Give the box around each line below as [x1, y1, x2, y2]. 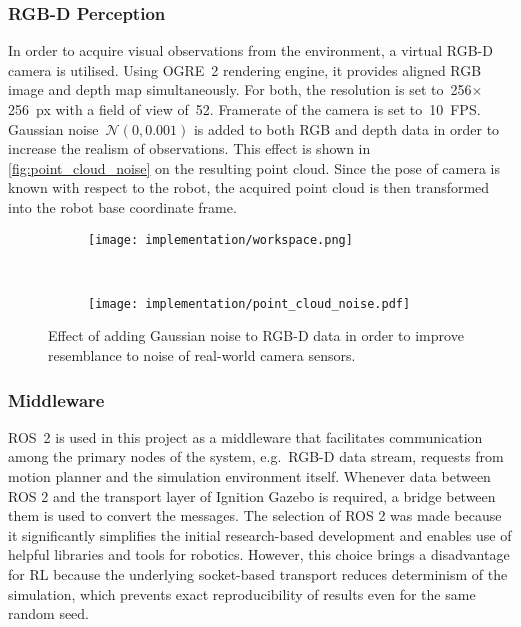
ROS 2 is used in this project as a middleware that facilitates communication [8, 426, 483, 447]
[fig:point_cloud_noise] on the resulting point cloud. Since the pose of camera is [8, 157, 500, 178]
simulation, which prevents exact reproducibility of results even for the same [8, 583, 476, 604]
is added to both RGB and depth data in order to [193, 118, 500, 139]
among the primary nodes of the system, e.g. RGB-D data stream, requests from [8, 446, 504, 467]
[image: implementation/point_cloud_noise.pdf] [88, 296, 411, 311]
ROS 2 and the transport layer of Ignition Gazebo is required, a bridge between [8, 485, 496, 506]
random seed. [8, 603, 90, 624]
